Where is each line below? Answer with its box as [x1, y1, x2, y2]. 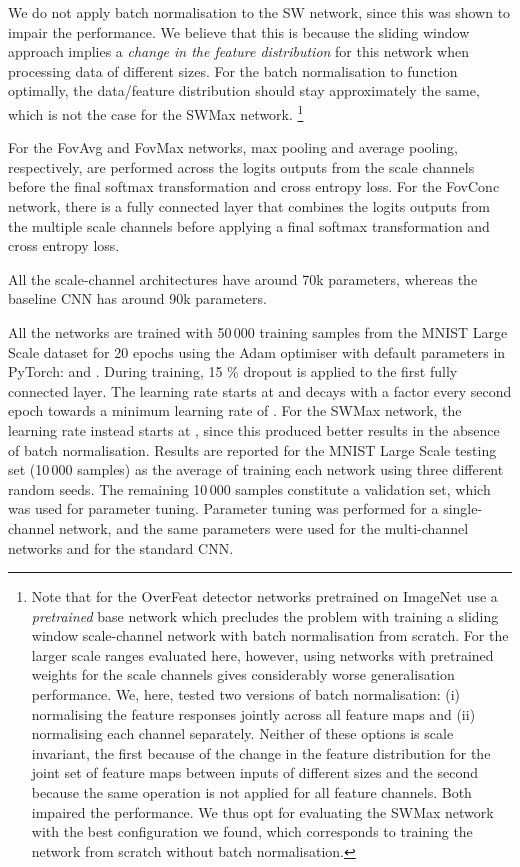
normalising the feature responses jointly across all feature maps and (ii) [31, 703, 476, 724]
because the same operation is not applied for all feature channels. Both [31, 782, 472, 803]
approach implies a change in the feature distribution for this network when [8, 41, 470, 62]
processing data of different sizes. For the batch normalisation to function [8, 60, 458, 81]
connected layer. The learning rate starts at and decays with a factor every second [8, 380, 512, 401]
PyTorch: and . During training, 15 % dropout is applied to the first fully [8, 361, 458, 382]
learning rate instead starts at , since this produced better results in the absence [8, 419, 500, 440]
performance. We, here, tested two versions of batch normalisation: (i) [31, 684, 461, 705]
